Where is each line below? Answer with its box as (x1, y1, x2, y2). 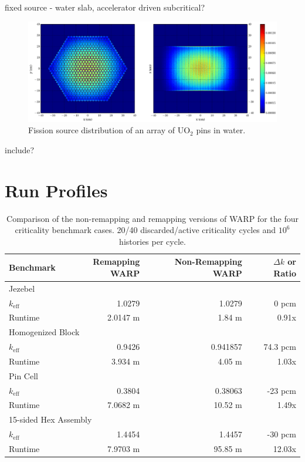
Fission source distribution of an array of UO (28, 124, 191, 136)
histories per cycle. (119, 235, 186, 247)
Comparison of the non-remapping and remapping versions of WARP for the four (6, 212, 299, 224)
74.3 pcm (263, 340, 296, 353)
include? (5, 143, 35, 156)
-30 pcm (267, 428, 296, 440)
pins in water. (196, 124, 246, 136)
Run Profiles (5, 178, 108, 202)
